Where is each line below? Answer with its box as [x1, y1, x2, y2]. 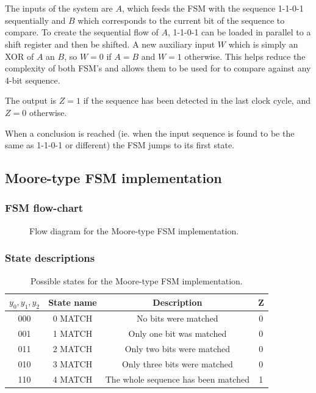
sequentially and [5, 13, 66, 26]
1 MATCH [52, 327, 93, 340]
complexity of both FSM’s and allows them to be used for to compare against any [5, 62, 311, 74]
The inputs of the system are [5, 2, 113, 15]
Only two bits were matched [124, 342, 231, 355]
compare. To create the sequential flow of [5, 26, 159, 38]
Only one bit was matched [128, 327, 227, 340]
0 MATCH [52, 312, 93, 325]
